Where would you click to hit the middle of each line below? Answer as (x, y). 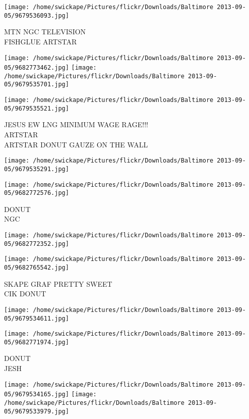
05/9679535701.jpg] (37, 85)
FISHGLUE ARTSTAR (41, 41)
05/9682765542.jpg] (37, 268)
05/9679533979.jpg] (37, 411)
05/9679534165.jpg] (37, 395)
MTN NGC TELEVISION (45, 32)
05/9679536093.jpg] (37, 15)
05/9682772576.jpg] (37, 193)
